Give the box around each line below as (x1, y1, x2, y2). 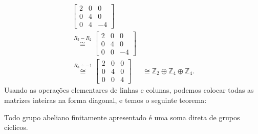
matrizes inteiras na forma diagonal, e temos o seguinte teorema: (4, 94, 207, 105)
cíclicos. (4, 122, 28, 132)
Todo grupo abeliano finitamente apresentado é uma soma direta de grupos (4, 112, 240, 122)
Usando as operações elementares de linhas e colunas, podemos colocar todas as (4, 85, 254, 95)
